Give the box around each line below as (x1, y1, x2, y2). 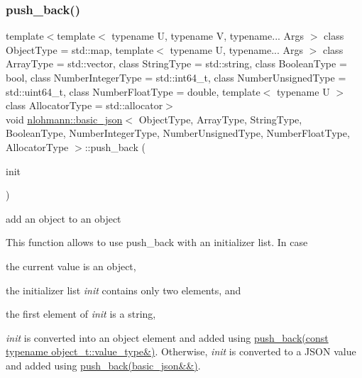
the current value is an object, (6, 258, 136, 273)
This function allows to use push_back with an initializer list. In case (6, 235, 308, 250)
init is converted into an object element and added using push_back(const (6, 330, 329, 345)
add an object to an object (6, 211, 121, 226)
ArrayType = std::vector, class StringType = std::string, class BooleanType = (6, 56, 347, 71)
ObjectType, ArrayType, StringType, (138, 111, 302, 126)
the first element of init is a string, (6, 306, 156, 321)
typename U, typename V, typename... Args (111, 28, 305, 43)
